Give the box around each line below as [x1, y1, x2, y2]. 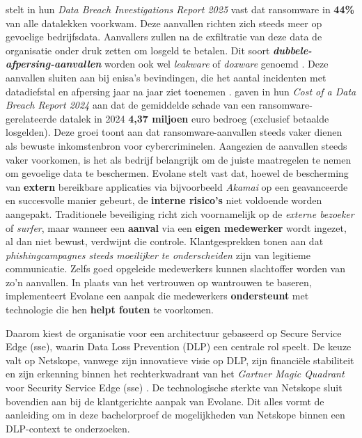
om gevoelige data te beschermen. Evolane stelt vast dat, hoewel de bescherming [6, 166, 349, 180]
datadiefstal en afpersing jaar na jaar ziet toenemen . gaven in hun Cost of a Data [6, 84, 356, 98]
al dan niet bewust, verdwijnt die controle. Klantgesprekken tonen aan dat [6, 234, 324, 249]
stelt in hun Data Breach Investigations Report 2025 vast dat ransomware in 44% [6, 2, 354, 16]
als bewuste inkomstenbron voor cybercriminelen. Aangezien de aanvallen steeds [6, 138, 347, 152]
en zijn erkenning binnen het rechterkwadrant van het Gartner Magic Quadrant [6, 366, 345, 381]
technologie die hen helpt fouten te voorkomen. [6, 302, 214, 317]
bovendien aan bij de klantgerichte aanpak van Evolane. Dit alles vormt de [6, 393, 324, 408]
